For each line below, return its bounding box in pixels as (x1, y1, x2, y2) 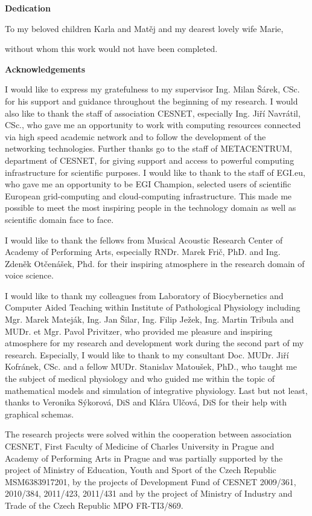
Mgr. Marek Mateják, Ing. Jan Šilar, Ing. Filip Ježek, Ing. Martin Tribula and (5, 313, 294, 326)
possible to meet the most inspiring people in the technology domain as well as (5, 201, 296, 214)
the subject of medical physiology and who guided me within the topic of (5, 372, 275, 385)
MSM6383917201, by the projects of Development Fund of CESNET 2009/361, (5, 475, 296, 488)
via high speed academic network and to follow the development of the (5, 130, 266, 143)
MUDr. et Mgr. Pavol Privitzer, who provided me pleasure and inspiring (5, 324, 273, 337)
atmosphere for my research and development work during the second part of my (5, 337, 304, 349)
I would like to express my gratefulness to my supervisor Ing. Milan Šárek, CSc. (5, 83, 300, 95)
